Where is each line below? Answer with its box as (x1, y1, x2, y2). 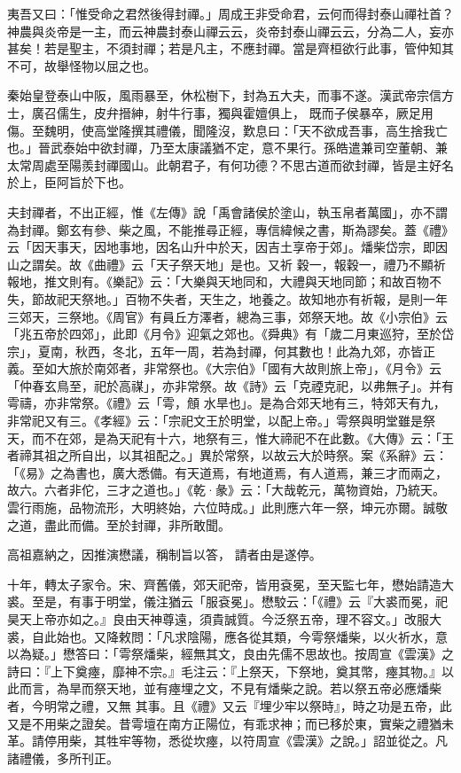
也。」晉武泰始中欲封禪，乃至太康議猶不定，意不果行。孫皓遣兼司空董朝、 (7, 138, 435, 157)
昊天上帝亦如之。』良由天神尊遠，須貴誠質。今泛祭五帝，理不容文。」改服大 (7, 610, 441, 628)
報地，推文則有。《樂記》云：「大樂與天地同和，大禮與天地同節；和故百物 (7, 272, 429, 291)
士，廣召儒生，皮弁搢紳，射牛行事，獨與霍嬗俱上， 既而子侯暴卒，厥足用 (7, 103, 434, 121)
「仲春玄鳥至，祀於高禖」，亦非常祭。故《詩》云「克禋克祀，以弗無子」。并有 (7, 376, 454, 394)
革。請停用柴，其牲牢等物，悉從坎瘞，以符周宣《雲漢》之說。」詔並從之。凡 (7, 731, 448, 750)
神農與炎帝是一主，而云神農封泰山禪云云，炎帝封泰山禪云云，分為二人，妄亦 (7, 21, 454, 40)
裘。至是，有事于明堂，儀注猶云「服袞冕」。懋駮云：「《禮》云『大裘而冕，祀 (7, 592, 448, 611)
